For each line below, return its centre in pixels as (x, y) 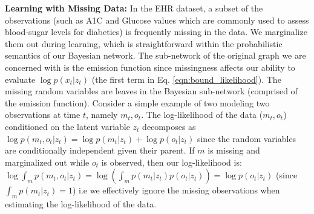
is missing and (234, 150)
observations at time (43, 115)
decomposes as (169, 126)
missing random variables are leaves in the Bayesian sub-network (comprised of (151, 91)
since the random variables (247, 138)
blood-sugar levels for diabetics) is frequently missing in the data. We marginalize (156, 32)
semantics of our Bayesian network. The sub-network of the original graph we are (155, 55)
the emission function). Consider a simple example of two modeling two (137, 102)
